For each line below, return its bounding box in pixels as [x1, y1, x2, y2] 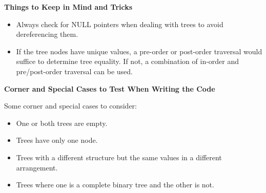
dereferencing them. [16, 29, 78, 39]
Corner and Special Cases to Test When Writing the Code [4, 83, 215, 94]
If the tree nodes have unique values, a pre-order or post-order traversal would [16, 46, 262, 56]
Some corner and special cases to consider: [4, 100, 137, 111]
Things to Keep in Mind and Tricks [4, 2, 133, 12]
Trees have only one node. [16, 135, 98, 145]
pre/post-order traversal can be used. [16, 66, 133, 76]
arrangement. [16, 162, 58, 173]
